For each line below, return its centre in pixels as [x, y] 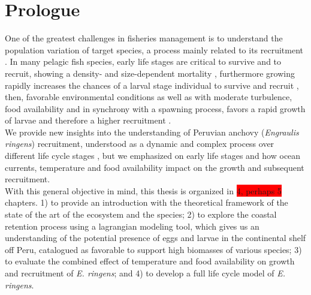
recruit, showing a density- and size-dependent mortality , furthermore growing [150, 73]
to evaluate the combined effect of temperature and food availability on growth [150, 261]
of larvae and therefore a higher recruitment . [88, 120]
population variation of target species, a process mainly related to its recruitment [154, 49]
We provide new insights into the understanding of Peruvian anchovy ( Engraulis [152, 132]
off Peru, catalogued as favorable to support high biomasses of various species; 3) [153, 249]
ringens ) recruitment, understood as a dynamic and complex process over [140, 144]
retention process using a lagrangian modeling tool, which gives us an [132, 226]
